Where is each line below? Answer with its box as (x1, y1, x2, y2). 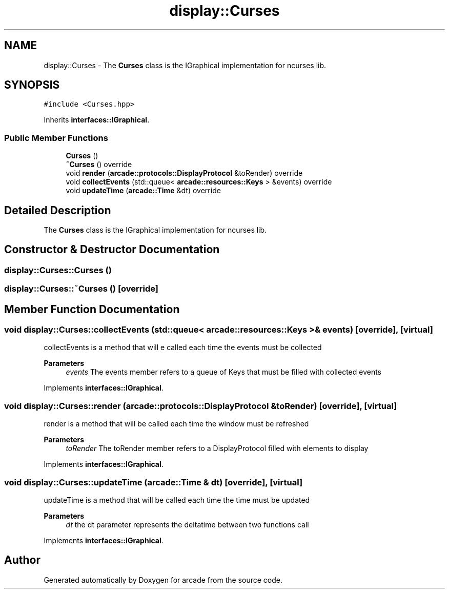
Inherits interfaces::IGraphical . (44, 115, 150, 125)
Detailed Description (4, 203, 111, 217)
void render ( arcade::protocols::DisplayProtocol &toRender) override (66, 169, 303, 178)
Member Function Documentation (4, 302, 180, 316)
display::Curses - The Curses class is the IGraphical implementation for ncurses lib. (44, 60, 326, 70)
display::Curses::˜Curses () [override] (4, 283, 158, 294)
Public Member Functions (4, 132, 108, 143)
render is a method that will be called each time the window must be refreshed (44, 419, 309, 428)
